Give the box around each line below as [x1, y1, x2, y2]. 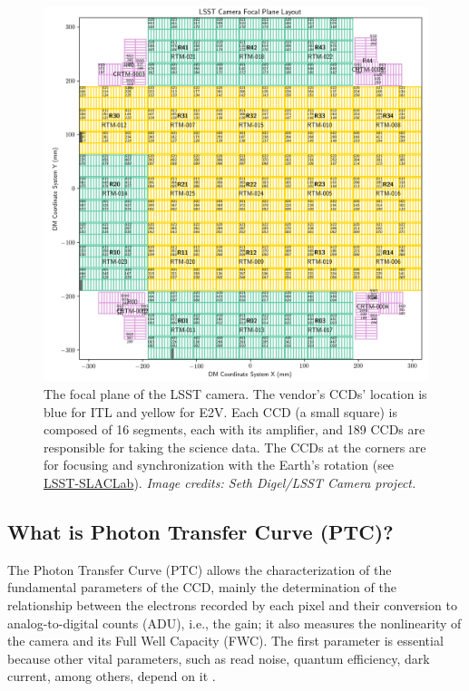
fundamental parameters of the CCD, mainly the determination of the [7, 578, 396, 597]
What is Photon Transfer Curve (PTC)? [7, 517, 394, 545]
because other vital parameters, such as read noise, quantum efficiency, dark [7, 648, 430, 667]
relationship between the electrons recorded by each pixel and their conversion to [7, 595, 457, 614]
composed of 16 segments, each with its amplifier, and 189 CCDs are [44, 420, 425, 439]
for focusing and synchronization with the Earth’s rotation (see [44, 455, 395, 474]
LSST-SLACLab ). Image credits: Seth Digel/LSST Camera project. [44, 472, 416, 491]
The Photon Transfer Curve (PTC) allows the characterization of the [7, 560, 392, 579]
